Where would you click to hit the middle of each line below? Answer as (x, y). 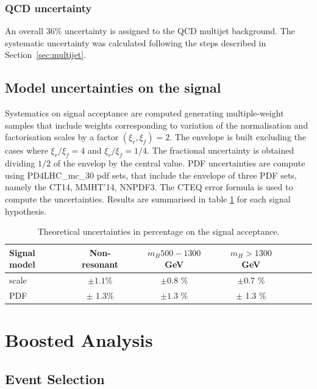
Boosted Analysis (79, 340)
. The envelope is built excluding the (238, 137)
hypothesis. (26, 211)
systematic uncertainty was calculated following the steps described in (136, 42)
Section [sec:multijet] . (46, 55)
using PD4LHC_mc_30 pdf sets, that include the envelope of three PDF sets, (151, 175)
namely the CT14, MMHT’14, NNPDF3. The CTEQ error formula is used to (149, 187)
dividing (20, 163)
